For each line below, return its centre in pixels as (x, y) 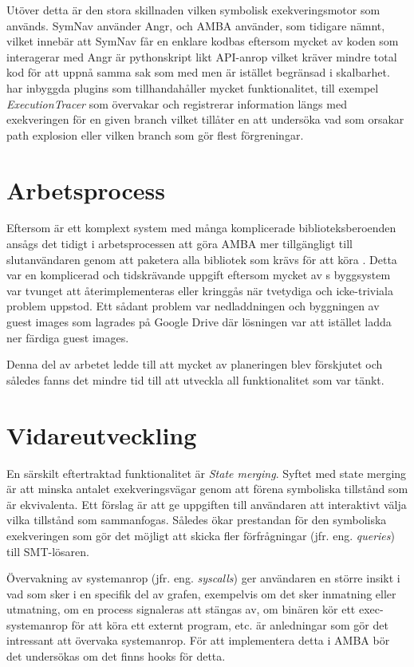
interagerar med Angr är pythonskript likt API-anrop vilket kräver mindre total (202, 56)
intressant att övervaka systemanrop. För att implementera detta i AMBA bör (198, 640)
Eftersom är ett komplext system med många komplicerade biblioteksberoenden (201, 228)
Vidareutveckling (102, 434)
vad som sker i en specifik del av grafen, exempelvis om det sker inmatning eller (201, 593)
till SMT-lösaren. (48, 551)
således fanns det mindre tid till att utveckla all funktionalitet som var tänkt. (195, 379)
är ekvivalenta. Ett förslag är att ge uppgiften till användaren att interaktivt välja (207, 504)
